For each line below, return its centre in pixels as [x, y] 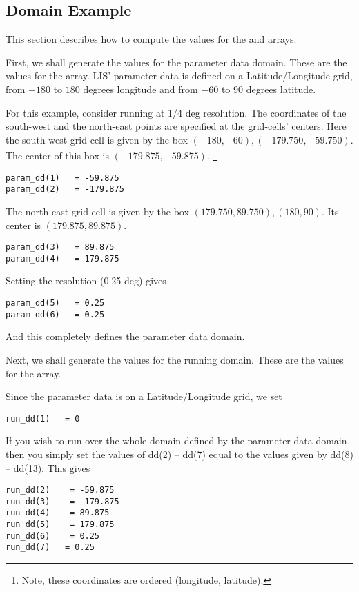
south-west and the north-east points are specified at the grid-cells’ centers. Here [176, 126]
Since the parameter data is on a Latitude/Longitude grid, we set [144, 396]
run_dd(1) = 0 [43, 418]
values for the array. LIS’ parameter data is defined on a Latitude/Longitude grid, [179, 76]
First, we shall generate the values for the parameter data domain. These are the [176, 62]
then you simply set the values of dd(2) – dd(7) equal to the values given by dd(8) [179, 454]
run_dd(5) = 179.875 [60, 525]
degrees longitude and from [140, 89]
